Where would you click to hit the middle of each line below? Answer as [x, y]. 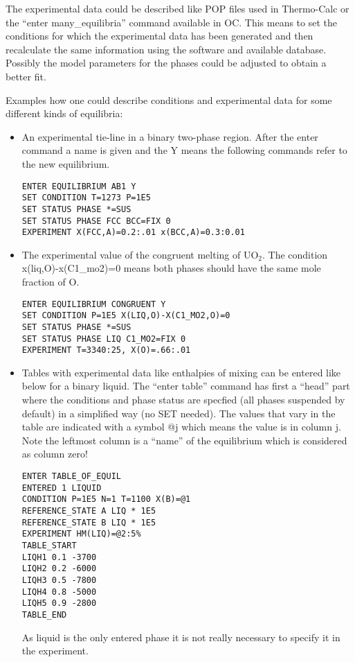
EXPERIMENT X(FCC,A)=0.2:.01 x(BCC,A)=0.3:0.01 [133, 233]
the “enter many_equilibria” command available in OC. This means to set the [171, 22]
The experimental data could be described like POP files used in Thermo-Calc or [177, 8]
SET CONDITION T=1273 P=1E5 [86, 198]
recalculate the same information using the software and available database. [166, 49]
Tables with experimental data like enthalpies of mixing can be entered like [181, 372]
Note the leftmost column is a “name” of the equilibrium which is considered [184, 440]
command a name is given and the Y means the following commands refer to [184, 150]
